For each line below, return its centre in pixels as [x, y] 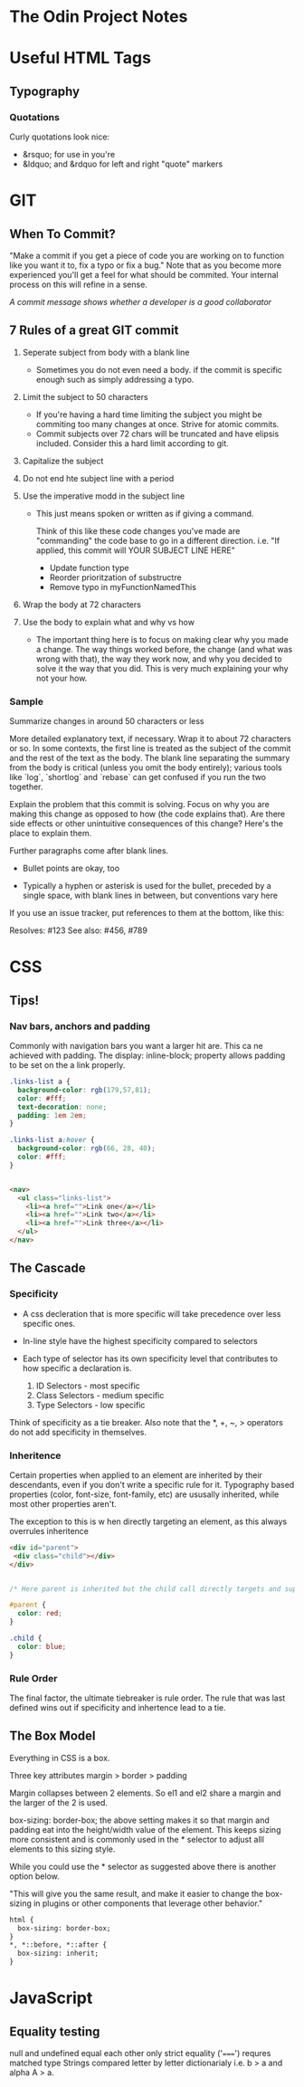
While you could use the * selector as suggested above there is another [143, 1866]
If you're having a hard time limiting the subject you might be [149, 415]
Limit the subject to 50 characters [85, 396]
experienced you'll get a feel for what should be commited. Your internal [144, 275]
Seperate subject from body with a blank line [106, 352]
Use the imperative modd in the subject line [104, 496]
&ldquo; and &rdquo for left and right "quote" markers [123, 164]
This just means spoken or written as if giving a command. [145, 513]
